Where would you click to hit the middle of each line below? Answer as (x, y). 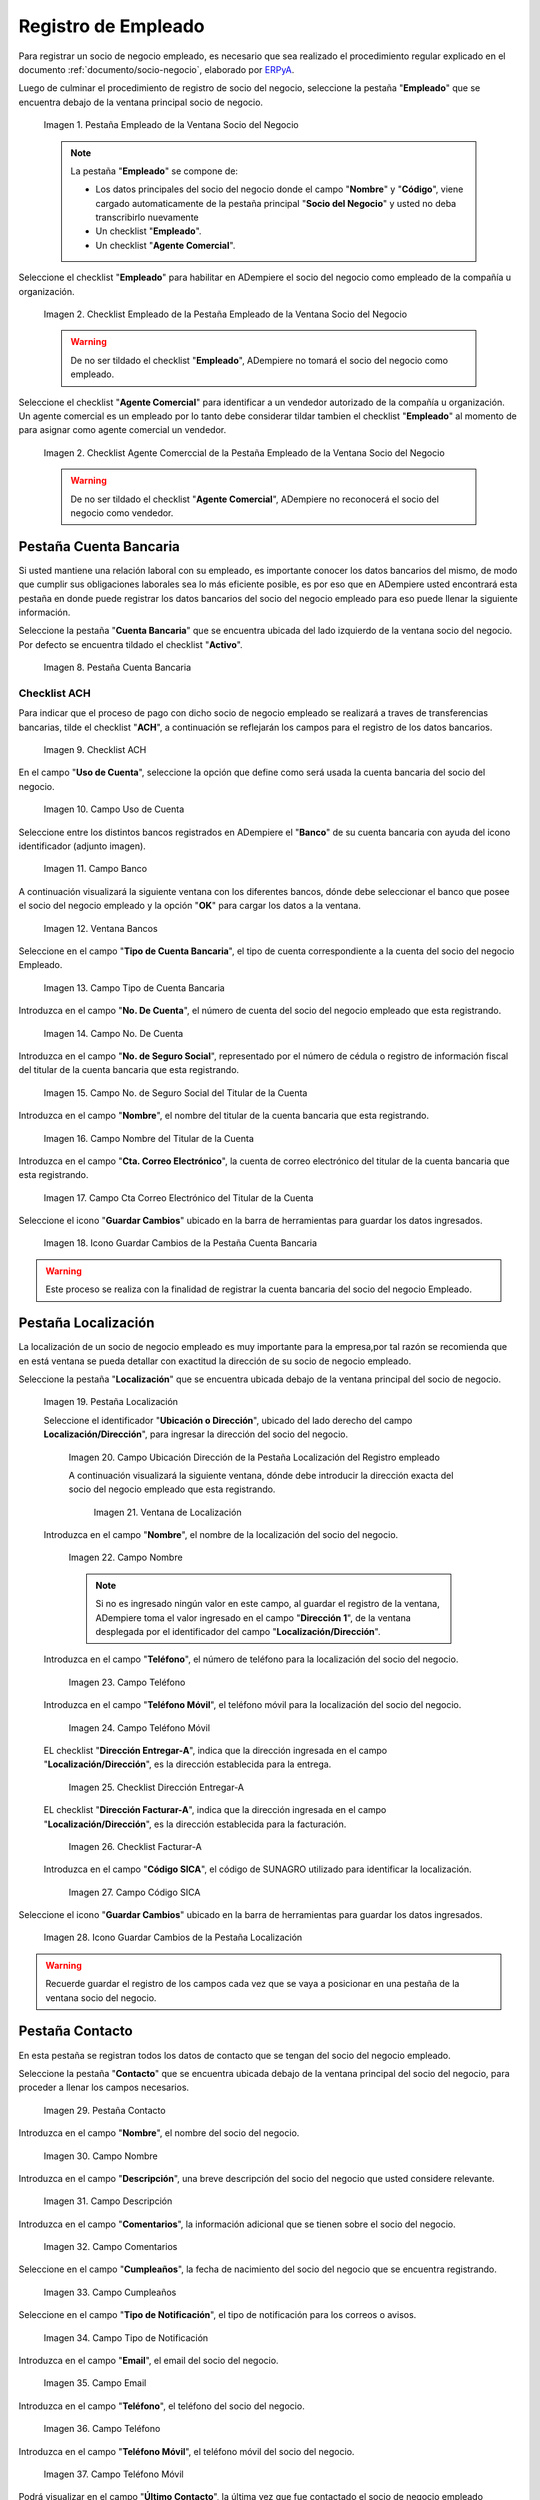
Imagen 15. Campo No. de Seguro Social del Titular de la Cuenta (175, 1092)
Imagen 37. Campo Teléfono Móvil (113, 2474)
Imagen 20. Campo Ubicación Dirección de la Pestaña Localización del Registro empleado (254, 1457)
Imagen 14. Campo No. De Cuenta (113, 1033)
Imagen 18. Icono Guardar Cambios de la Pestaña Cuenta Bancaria (180, 1243)
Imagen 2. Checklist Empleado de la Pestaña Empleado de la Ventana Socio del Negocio (225, 314)
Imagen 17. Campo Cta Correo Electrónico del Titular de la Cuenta (178, 1197)
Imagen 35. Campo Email (95, 2383)
